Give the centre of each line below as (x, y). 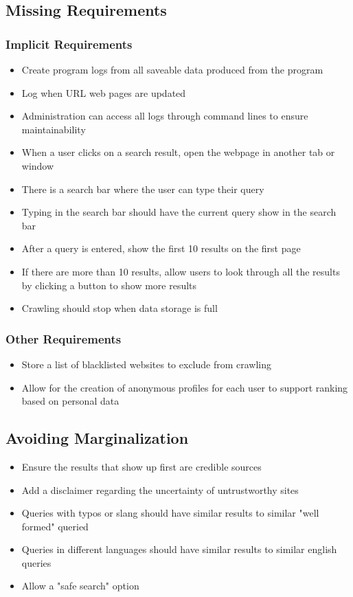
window (38, 165)
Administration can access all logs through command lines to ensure (165, 116)
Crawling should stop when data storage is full (119, 308)
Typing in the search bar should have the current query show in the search (179, 212)
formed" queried (55, 526)
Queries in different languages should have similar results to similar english (179, 549)
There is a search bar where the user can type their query (143, 189)
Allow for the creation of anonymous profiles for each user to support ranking (185, 387)
